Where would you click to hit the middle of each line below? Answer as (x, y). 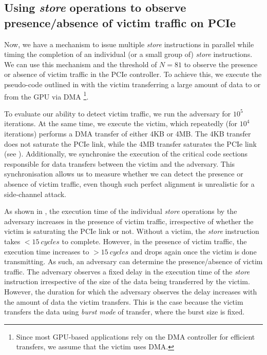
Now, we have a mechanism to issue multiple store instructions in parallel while (129, 44)
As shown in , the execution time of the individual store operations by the (121, 211)
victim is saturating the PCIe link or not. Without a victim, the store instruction (132, 231)
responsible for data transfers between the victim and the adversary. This (120, 163)
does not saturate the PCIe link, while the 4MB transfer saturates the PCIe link (130, 143)
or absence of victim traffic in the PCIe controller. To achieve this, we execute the (133, 74)
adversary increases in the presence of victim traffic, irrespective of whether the (129, 221)
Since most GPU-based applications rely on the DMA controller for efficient (136, 336)
